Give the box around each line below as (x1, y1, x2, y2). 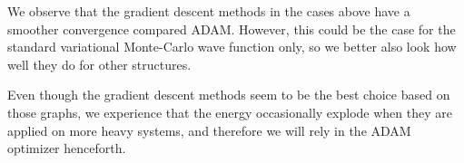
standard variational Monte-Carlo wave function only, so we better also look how (7, 37, 457, 56)
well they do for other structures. (7, 54, 192, 73)
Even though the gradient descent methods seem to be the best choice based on (7, 85, 450, 104)
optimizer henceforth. (7, 139, 126, 158)
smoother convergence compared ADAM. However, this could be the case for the (7, 19, 456, 38)
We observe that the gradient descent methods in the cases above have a (7, 2, 410, 20)
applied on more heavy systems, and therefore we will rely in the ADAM (7, 120, 411, 139)
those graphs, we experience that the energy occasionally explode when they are (7, 102, 452, 121)
